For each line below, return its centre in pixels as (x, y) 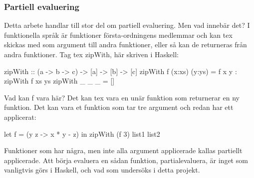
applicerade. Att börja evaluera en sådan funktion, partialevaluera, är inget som (126, 160)
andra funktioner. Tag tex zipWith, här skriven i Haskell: (91, 54)
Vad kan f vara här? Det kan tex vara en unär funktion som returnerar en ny (122, 97)
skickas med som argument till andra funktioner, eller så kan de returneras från (126, 44)
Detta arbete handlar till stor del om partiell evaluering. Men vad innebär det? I (127, 25)
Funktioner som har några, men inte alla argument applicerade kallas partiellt (123, 150)
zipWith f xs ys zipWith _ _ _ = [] (59, 81)
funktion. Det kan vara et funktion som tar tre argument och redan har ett (119, 107)
